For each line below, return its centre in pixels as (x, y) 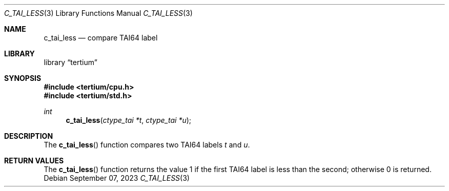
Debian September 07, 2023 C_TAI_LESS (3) (117, 178)
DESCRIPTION (29, 136)
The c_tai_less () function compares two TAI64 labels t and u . (147, 145)
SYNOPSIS (23, 78)
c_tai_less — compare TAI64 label (101, 38)
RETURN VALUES (34, 161)
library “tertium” (70, 62)
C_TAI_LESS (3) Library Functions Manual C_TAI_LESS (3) (98, 13)
